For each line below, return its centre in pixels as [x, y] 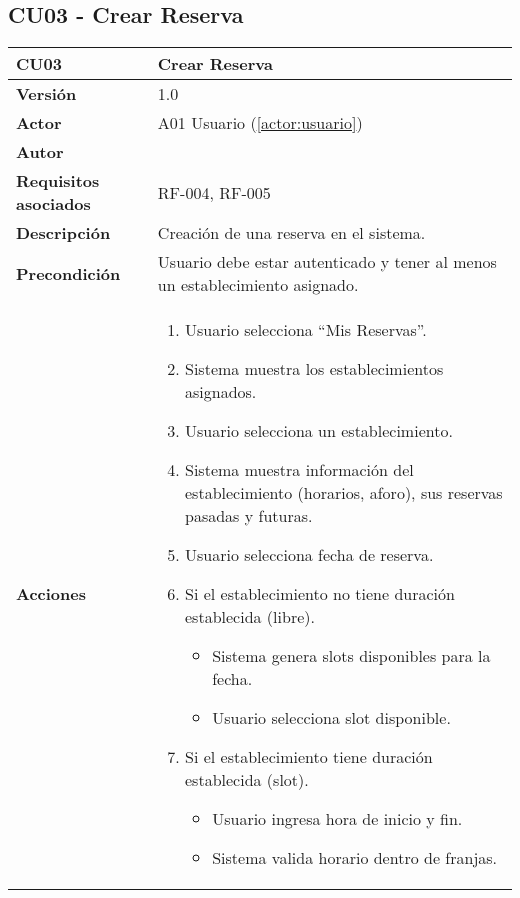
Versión [46, 94]
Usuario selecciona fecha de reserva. [309, 555]
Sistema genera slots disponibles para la [351, 656]
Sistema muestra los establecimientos [314, 369]
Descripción [63, 233]
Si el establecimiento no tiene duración [320, 594]
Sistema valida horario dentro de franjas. [355, 858]
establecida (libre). [250, 617]
